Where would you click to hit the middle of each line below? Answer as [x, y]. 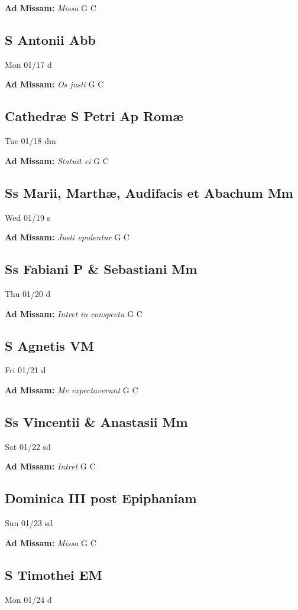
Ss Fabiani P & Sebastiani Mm [101, 269]
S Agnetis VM [50, 345]
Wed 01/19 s [28, 217]
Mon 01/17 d [28, 64]
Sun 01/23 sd [29, 523]
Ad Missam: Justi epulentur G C [67, 237]
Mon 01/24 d [28, 599]
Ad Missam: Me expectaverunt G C [72, 389]
